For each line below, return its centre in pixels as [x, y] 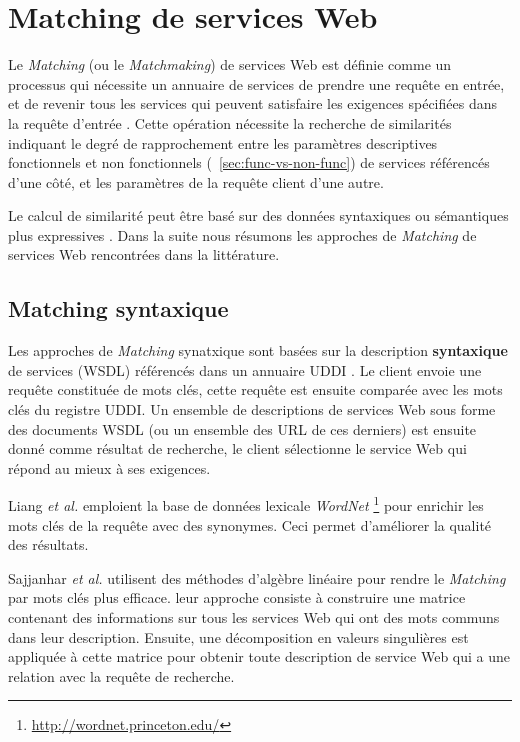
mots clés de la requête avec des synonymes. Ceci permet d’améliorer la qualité [250, 524]
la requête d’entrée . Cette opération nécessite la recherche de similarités [230, 122]
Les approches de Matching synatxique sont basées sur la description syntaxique [258, 350]
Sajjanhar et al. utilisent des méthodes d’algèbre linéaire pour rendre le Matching [257, 577]
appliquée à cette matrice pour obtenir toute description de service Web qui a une [259, 656]
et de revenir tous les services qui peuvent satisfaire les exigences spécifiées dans [252, 103]
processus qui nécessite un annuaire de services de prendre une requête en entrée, [256, 83]
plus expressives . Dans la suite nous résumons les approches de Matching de [242, 234]
